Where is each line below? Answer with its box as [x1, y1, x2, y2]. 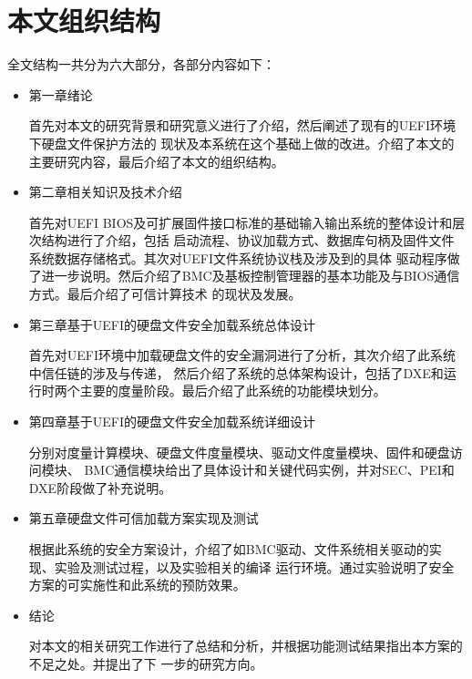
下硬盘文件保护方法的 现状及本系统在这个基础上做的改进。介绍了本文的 [28, 133, 455, 152]
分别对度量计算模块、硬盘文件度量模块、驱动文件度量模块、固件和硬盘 [28, 442, 450, 461]
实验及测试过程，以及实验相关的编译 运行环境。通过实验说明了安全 [54, 557, 455, 576]
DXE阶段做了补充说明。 [28, 478, 172, 497]
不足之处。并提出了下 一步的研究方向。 [28, 653, 263, 673]
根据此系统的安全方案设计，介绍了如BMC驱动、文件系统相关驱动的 [28, 540, 429, 558]
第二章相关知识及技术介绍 [28, 182, 182, 201]
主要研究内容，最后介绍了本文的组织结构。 [28, 151, 284, 170]
